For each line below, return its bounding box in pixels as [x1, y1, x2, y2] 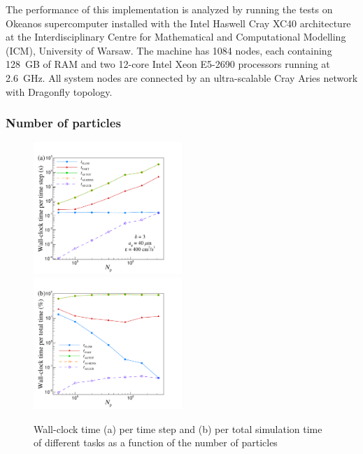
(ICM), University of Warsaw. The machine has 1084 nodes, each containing [6, 43, 332, 57]
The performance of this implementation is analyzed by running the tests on [6, 2, 333, 16]
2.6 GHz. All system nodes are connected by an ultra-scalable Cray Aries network [6, 70, 358, 85]
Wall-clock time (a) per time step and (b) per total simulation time [34, 421, 322, 436]
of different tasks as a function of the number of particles [34, 435, 278, 450]
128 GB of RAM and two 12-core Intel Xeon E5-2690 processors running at [6, 57, 330, 71]
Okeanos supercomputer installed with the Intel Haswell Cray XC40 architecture [6, 15, 351, 30]
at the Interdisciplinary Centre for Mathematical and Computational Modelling [6, 29, 346, 44]
